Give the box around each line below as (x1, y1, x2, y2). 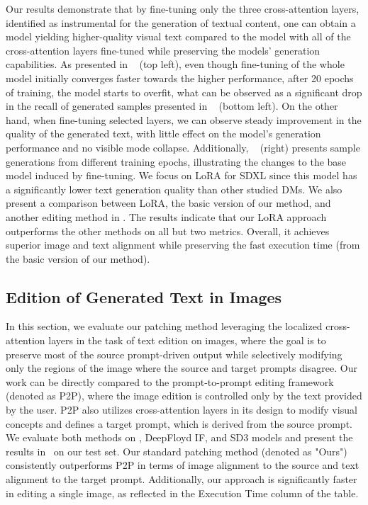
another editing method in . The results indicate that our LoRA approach (6, 209, 327, 224)
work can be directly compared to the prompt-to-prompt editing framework (6, 374, 334, 389)
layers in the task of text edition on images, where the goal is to (48, 333, 326, 348)
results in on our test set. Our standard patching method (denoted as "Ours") (6, 443, 347, 458)
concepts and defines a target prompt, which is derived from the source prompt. (6, 416, 352, 431)
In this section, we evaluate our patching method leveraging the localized (6, 319, 323, 334)
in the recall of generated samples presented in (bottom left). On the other (6, 98, 338, 113)
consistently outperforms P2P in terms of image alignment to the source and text (6, 458, 359, 472)
